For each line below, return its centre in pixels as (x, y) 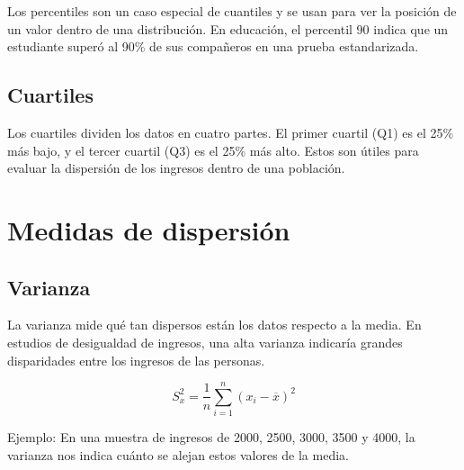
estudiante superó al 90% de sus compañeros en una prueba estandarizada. (213, 46)
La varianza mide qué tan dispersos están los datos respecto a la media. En (214, 325)
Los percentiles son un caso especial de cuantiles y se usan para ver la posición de (232, 11)
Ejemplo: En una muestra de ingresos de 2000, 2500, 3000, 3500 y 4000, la (211, 437)
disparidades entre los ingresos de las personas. (136, 360)
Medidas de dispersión (149, 229)
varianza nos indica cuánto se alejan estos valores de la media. (178, 454)
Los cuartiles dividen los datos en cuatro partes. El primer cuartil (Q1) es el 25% (231, 132)
